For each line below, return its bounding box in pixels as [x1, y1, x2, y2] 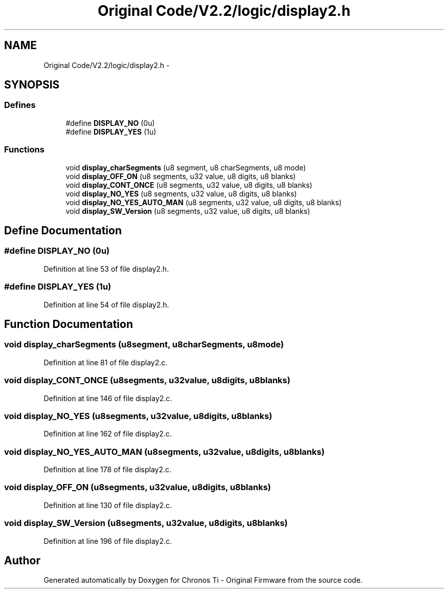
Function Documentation [4, 317, 133, 331]
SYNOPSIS [4, 78, 60, 92]
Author [4, 554, 40, 567]
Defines [4, 100, 36, 111]
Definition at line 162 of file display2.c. [43, 429, 172, 438]
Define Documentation [4, 224, 122, 237]
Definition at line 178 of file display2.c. [43, 465, 172, 474]
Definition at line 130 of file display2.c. [43, 500, 172, 510]
